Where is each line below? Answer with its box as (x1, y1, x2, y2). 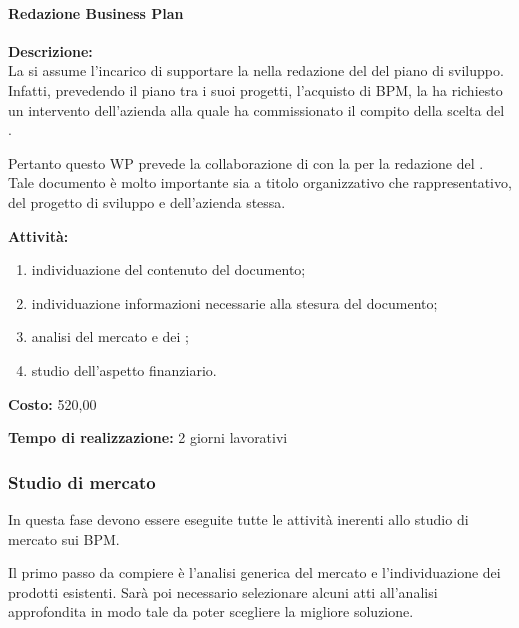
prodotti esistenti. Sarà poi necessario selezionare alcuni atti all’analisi (8, 581, 438, 602)
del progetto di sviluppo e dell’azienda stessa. (8, 191, 286, 212)
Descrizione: (8, 40, 93, 61)
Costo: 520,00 (8, 393, 97, 414)
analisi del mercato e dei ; (31, 326, 190, 347)
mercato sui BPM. (8, 528, 120, 549)
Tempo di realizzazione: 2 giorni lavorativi (8, 427, 288, 448)
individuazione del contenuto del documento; (31, 259, 306, 280)
